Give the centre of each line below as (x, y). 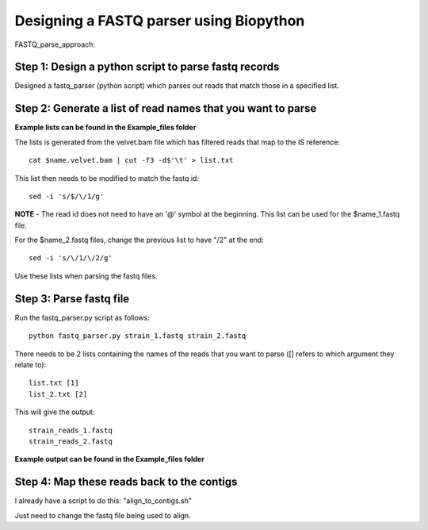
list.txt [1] (54, 383)
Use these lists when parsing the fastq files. (86, 276)
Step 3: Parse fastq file (72, 299)
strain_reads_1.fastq (71, 430)
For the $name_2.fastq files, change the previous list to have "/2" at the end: (139, 240)
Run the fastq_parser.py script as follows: (82, 317)
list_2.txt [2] (58, 394)
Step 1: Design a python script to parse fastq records (147, 67)
